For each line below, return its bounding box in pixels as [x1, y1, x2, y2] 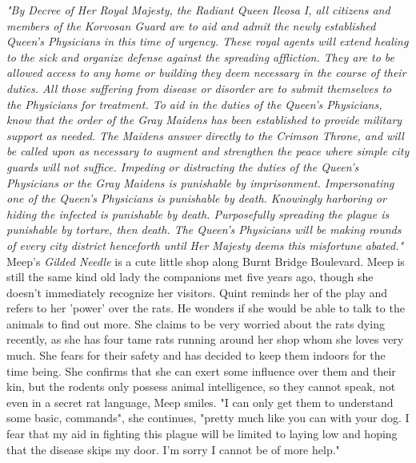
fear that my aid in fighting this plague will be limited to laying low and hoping [6, 425, 398, 442]
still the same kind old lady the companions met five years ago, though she [6, 268, 374, 285]
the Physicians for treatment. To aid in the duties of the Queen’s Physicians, [6, 95, 382, 112]
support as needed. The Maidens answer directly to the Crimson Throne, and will [6, 127, 404, 143]
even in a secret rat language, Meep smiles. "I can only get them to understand [6, 393, 394, 410]
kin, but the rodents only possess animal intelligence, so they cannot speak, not [6, 378, 396, 395]
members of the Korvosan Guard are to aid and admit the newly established [6, 17, 376, 34]
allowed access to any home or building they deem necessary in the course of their [6, 64, 406, 81]
